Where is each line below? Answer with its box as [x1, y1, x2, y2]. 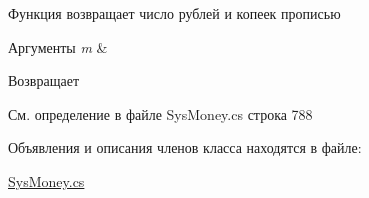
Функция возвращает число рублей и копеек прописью [8, 3, 341, 23]
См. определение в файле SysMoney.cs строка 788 [8, 103, 313, 124]
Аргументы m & [8, 36, 108, 57]
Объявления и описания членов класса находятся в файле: [8, 137, 362, 158]
